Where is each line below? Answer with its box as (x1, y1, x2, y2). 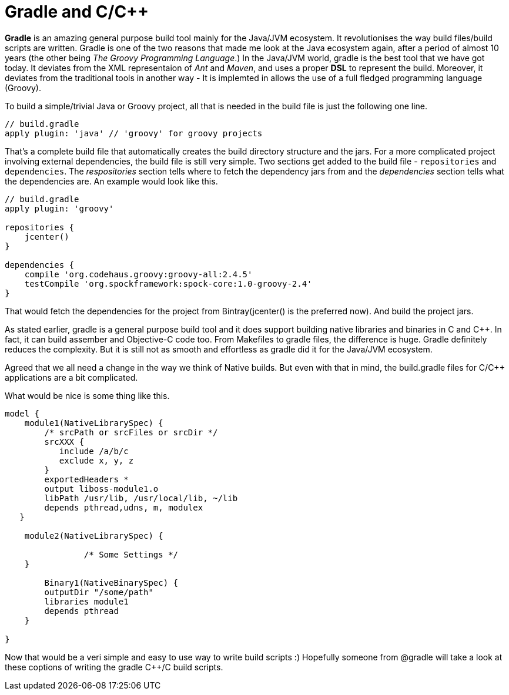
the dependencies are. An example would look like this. (5, 176, 218, 186)
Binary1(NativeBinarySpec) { (44, 578, 179, 587)
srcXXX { (44, 437, 84, 446)
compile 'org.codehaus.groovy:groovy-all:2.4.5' (24, 269, 253, 279)
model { (5, 408, 40, 418)
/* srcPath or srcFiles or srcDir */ (44, 427, 218, 437)
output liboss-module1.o (44, 484, 159, 493)
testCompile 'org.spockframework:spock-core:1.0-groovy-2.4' (24, 278, 312, 288)
